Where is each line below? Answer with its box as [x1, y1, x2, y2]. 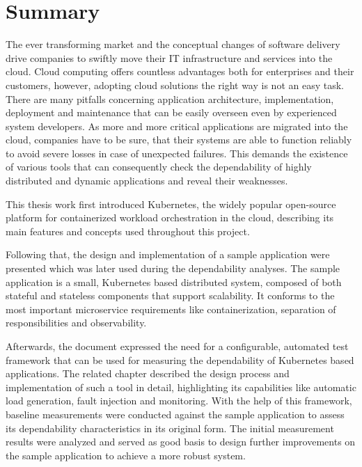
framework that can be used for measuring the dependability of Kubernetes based [6, 352, 354, 367]
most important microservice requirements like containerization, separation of [6, 301, 336, 316]
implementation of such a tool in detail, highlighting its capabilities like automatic [6, 379, 356, 394]
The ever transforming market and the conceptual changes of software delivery [6, 37, 340, 52]
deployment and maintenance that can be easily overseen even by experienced [6, 105, 337, 120]
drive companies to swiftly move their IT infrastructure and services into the [6, 50, 333, 65]
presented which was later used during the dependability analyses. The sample [6, 261, 340, 276]
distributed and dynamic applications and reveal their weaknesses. [6, 173, 288, 188]
